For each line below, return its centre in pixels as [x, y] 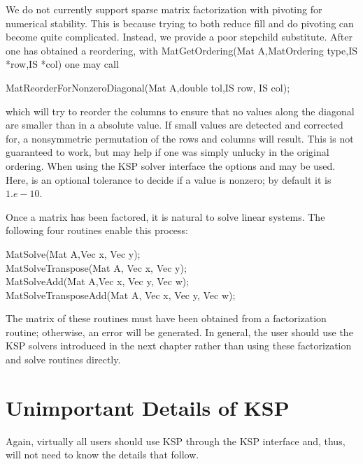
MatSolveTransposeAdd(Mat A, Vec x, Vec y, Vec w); [121, 295]
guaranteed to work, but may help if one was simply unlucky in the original [168, 152]
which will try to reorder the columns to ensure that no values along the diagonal [180, 111]
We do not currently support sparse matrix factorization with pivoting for [164, 9]
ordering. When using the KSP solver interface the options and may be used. [171, 165]
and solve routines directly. [63, 360]
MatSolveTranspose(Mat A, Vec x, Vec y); [96, 267]
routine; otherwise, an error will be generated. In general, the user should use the [179, 332]
